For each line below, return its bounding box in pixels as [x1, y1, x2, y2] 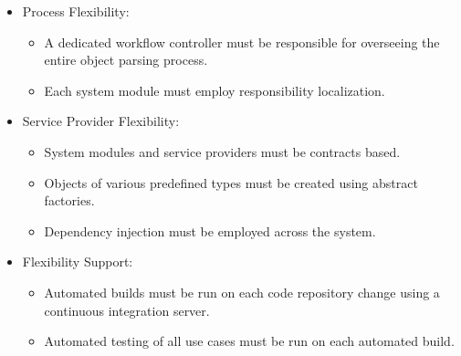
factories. [44, 191, 95, 210]
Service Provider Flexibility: [22, 111, 180, 131]
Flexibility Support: [22, 252, 133, 271]
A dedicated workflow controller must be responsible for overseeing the [44, 32, 440, 51]
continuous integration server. [44, 300, 210, 319]
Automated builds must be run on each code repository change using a [44, 282, 440, 301]
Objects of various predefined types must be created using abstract [44, 173, 418, 192]
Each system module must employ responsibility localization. [44, 80, 385, 99]
